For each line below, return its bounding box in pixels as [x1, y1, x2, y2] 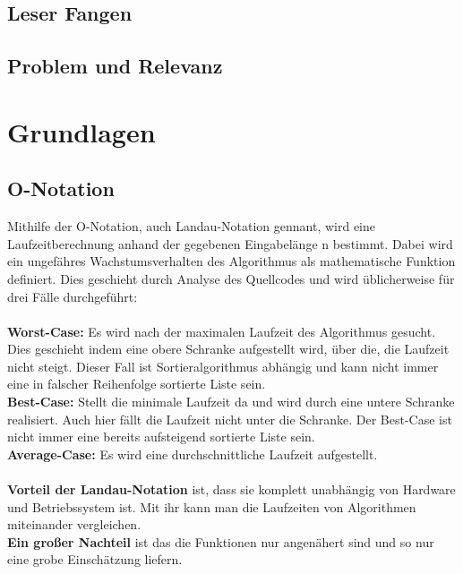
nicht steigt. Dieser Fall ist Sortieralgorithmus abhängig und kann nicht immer [7, 356, 439, 375]
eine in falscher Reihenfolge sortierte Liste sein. [7, 374, 266, 393]
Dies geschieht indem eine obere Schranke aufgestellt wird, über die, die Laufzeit [7, 339, 450, 358]
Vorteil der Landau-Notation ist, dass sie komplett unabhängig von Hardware [7, 480, 456, 499]
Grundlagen [7, 113, 156, 150]
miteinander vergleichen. [7, 515, 141, 534]
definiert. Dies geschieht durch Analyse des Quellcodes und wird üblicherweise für [7, 269, 455, 287]
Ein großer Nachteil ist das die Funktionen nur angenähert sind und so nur [7, 532, 434, 551]
